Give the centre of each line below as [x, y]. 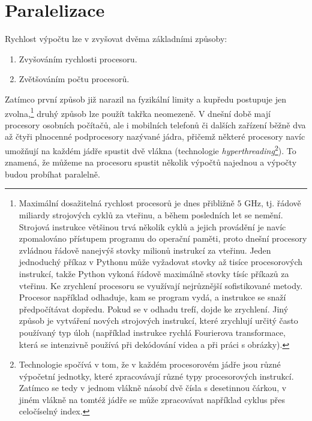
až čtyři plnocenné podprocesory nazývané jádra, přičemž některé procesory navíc [155, 136]
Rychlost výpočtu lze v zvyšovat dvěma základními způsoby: [116, 39]
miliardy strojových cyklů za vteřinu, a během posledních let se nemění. [151, 214]
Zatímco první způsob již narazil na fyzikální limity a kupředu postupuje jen [145, 99]
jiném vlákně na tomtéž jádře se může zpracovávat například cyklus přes [152, 399]
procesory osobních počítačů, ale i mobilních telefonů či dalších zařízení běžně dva [155, 124]
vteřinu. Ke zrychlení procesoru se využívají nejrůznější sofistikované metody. [161, 285]
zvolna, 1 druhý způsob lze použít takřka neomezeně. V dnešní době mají [138, 112]
